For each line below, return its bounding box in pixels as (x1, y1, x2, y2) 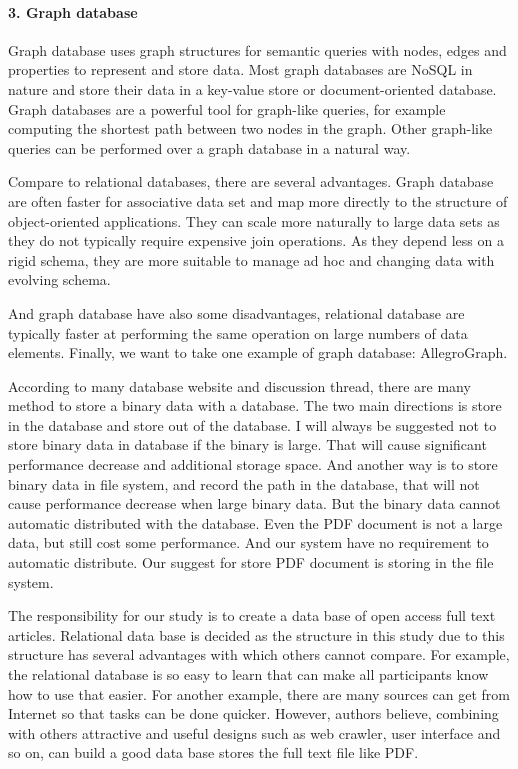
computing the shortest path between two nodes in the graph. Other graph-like (8, 118, 493, 139)
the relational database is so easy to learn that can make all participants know (8, 664, 489, 685)
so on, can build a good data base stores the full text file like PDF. (8, 742, 419, 763)
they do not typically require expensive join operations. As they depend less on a (8, 230, 504, 251)
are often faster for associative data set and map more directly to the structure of (8, 190, 508, 211)
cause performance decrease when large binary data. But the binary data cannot (8, 493, 501, 514)
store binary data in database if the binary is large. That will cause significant (8, 434, 487, 455)
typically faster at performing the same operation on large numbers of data (8, 322, 468, 343)
